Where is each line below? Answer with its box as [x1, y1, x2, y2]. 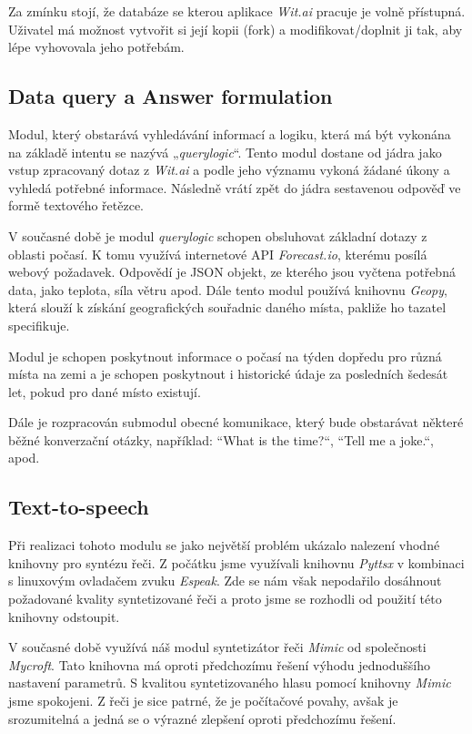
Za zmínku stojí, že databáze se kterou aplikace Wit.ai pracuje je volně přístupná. [8, 2, 466, 20]
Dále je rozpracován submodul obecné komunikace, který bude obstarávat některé [8, 413, 464, 432]
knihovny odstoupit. [8, 607, 120, 626]
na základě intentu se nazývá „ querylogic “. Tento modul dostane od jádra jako [8, 142, 442, 161]
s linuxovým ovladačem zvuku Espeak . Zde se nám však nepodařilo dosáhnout [8, 571, 442, 590]
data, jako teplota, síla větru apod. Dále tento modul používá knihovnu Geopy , [8, 280, 447, 299]
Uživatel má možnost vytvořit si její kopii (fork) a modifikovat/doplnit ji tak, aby [8, 19, 463, 38]
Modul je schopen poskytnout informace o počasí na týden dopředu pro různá [8, 346, 442, 365]
